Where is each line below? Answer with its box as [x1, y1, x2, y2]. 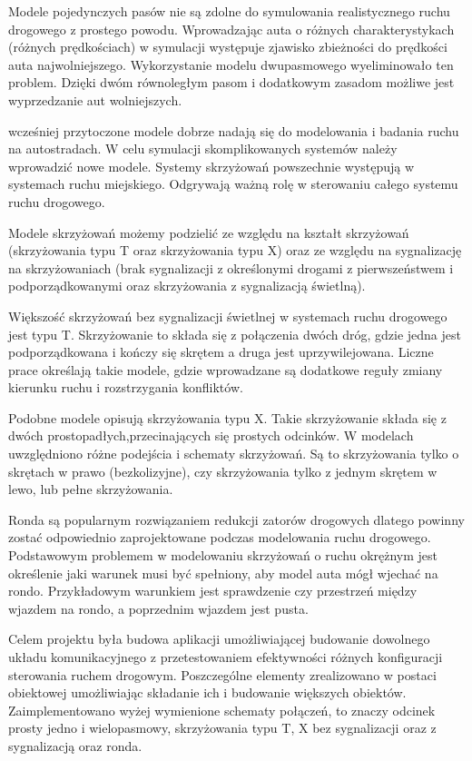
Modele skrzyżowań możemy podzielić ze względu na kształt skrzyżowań [8, 222, 409, 242]
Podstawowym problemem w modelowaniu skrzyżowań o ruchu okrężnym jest [8, 546, 438, 565]
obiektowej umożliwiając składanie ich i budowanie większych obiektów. [8, 683, 407, 702]
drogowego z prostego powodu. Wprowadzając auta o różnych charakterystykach [8, 19, 455, 38]
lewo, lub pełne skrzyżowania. [8, 479, 173, 499]
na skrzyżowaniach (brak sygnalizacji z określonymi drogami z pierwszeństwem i [8, 258, 454, 277]
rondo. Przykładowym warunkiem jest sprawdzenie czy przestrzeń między [8, 581, 418, 600]
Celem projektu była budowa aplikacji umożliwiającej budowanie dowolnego [8, 629, 430, 648]
